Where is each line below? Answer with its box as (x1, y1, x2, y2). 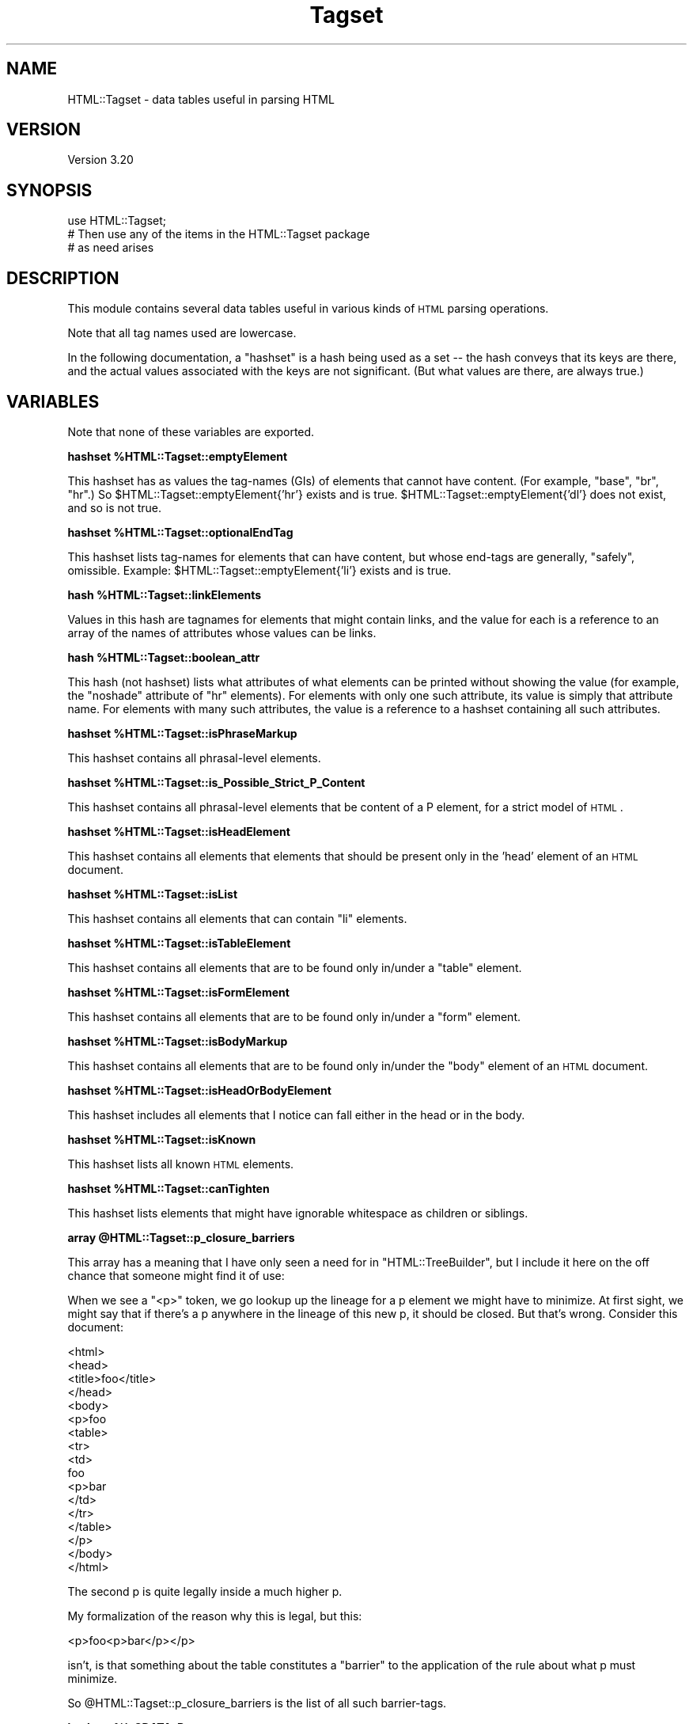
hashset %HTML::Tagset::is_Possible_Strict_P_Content (67, 775, 365, 789)
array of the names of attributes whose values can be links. (67, 625, 377, 640)
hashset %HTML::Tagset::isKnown (67, 1132, 256, 1146)
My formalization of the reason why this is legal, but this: (67, 1608, 362, 1623)
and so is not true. (67, 500, 161, 515)
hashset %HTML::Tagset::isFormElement (67, 985, 290, 999)
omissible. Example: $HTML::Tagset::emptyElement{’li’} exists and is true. (67, 563, 452, 577)
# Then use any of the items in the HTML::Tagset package (67, 227, 370, 241)
